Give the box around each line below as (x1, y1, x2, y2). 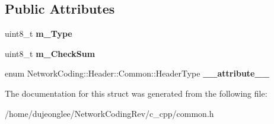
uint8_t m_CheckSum (5, 47, 95, 59)
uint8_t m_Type (5, 27, 72, 40)
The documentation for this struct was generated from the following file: (5, 87, 267, 99)
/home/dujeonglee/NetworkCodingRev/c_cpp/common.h (5, 107, 214, 119)
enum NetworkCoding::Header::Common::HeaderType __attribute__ (5, 67, 269, 80)
